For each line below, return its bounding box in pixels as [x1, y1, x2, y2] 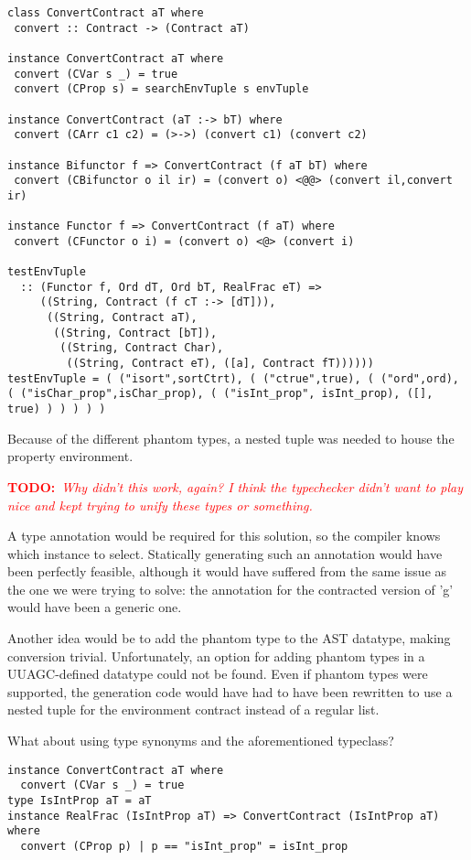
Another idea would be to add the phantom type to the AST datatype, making [7, 629, 451, 648]
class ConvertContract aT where [7, 6, 204, 19]
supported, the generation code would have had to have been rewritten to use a [7, 682, 453, 701]
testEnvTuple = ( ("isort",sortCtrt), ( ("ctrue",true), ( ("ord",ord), [7, 371, 459, 385]
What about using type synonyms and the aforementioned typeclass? [7, 731, 394, 750]
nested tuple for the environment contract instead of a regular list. [7, 700, 380, 719]
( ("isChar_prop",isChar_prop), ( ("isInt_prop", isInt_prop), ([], [7, 387, 434, 401]
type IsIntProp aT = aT [7, 793, 152, 807]
